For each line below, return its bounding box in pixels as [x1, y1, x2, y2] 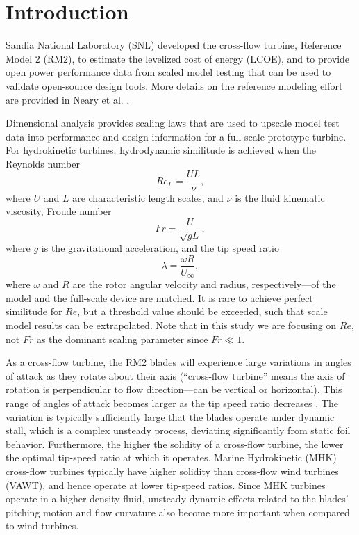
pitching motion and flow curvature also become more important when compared [6, 504, 350, 519]
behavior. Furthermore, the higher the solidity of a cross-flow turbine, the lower [6, 436, 344, 451]
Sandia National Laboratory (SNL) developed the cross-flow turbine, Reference [6, 38, 342, 52]
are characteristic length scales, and [72, 190, 224, 205]
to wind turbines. [6, 518, 79, 533]
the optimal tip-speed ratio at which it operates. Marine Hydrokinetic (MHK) [6, 450, 337, 465]
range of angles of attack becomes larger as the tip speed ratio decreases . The [6, 396, 338, 410]
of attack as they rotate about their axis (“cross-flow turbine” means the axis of [6, 368, 345, 383]
